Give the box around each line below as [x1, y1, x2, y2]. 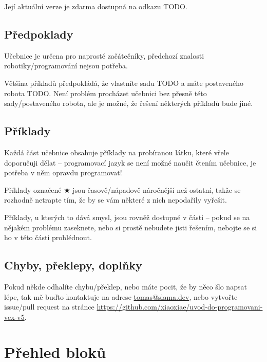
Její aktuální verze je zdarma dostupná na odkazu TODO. [4, 1, 187, 11]
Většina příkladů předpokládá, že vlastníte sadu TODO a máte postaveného [4, 77, 244, 88]
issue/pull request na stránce [4, 301, 94, 312]
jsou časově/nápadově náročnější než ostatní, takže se [72, 184, 241, 195]
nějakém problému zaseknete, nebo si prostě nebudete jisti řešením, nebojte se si [4, 222, 257, 232]
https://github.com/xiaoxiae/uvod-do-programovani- [97, 301, 263, 312]
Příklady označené [4, 184, 62, 195]
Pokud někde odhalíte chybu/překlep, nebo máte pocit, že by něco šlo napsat [4, 281, 247, 292]
